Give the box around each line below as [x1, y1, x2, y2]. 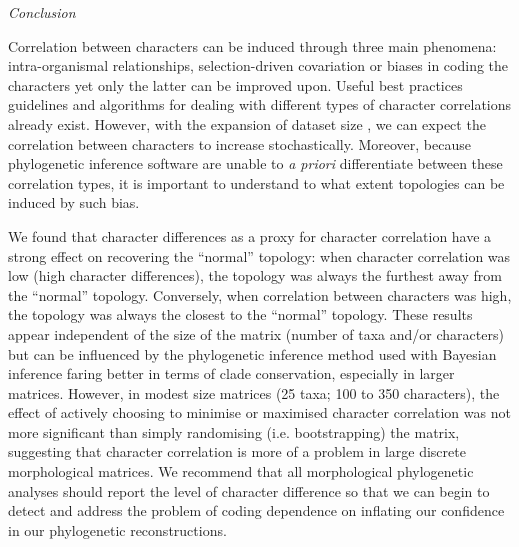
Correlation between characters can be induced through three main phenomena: [8, 35, 497, 56]
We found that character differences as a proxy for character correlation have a [8, 225, 492, 246]
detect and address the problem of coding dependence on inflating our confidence [8, 500, 505, 521]
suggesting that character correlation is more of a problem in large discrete [8, 441, 466, 462]
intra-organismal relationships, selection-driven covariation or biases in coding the [8, 55, 509, 76]
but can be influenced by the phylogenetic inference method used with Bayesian [8, 343, 497, 364]
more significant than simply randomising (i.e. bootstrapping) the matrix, [8, 421, 460, 442]
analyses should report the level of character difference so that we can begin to [8, 480, 490, 501]
